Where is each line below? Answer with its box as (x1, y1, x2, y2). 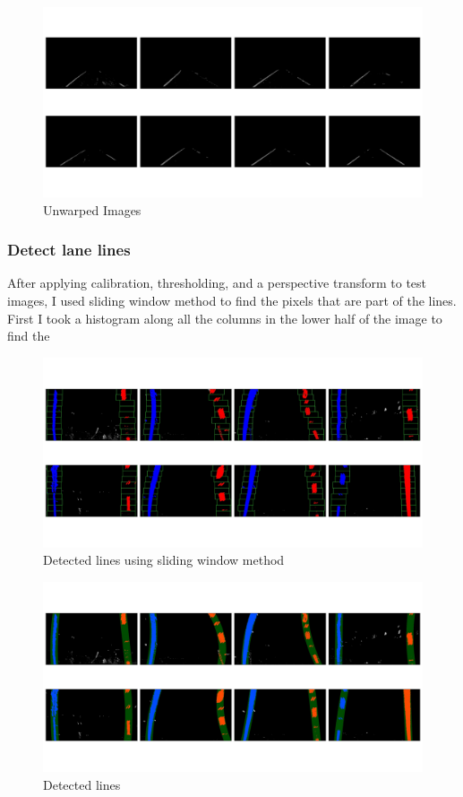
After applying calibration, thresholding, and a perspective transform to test (7, 273, 427, 292)
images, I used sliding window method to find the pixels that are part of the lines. (7, 291, 457, 309)
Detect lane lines (7, 238, 131, 261)
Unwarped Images (43, 200, 141, 219)
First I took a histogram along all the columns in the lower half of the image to (7, 308, 442, 327)
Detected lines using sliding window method (43, 550, 285, 569)
